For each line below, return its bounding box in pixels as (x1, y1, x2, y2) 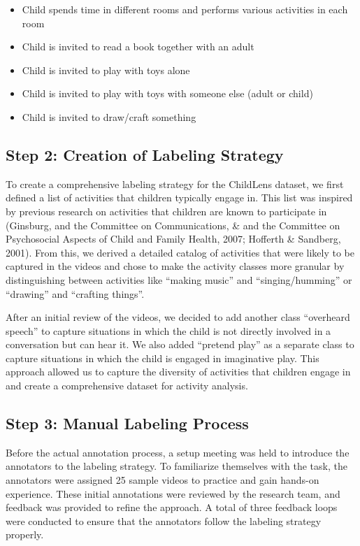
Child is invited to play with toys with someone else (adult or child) (22, 86, 313, 101)
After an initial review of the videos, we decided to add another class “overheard (6, 310, 350, 324)
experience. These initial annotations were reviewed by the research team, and (6, 486, 340, 501)
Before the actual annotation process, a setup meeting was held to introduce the (6, 445, 350, 459)
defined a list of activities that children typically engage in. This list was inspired (6, 190, 353, 205)
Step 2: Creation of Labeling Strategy (6, 143, 284, 165)
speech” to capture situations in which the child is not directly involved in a (6, 323, 331, 338)
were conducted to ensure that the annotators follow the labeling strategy (6, 513, 322, 528)
